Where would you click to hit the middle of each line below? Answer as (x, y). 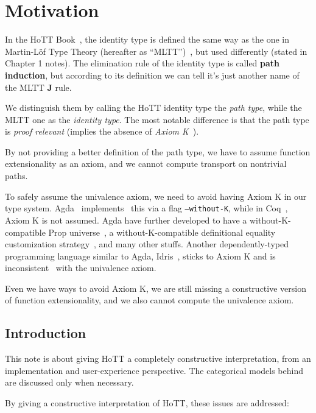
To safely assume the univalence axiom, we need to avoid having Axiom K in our (156, 196)
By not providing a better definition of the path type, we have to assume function (158, 151)
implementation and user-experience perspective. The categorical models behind (154, 370)
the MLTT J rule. (38, 87)
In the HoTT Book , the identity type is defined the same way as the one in (147, 39)
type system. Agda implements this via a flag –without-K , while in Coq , (146, 208)
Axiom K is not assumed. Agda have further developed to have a (126, 220)
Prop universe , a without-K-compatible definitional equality (162, 232)
